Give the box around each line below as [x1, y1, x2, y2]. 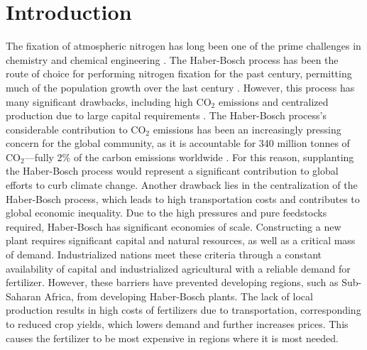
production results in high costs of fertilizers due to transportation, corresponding [6, 302, 361, 317]
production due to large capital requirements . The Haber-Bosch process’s [6, 108, 327, 123]
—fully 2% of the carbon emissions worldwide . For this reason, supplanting [24, 149, 354, 164]
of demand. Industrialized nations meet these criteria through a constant [6, 247, 322, 262]
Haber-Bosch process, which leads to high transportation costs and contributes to [6, 191, 360, 206]
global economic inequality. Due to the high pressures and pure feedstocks [6, 205, 327, 220]
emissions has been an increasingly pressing [153, 121, 341, 136]
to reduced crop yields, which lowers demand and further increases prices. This [6, 317, 349, 331]
